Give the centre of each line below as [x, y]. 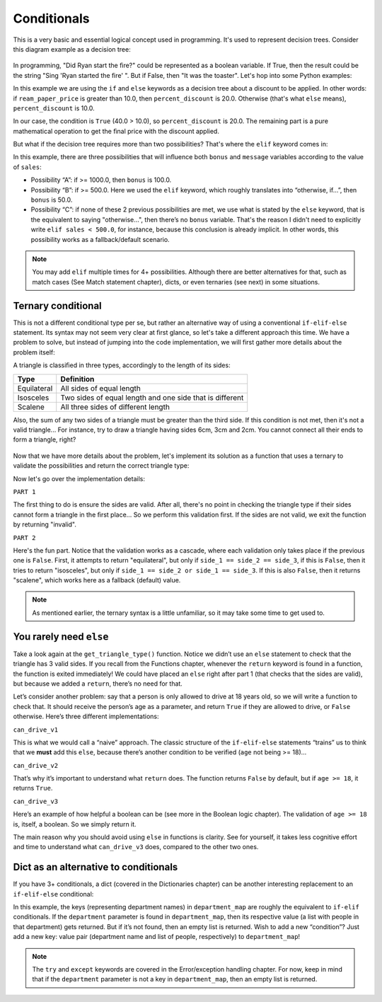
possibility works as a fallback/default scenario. [100, 239]
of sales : [27, 167]
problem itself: [34, 352]
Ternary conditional [57, 305]
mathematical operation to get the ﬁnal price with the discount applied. [116, 131]
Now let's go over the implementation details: [79, 478]
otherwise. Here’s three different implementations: [86, 716]
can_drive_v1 [36, 730]
